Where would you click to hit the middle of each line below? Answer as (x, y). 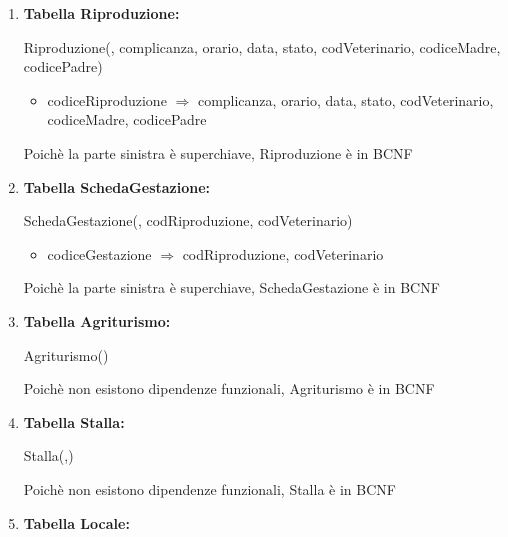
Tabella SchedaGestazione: (117, 186)
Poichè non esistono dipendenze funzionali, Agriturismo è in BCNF (229, 388)
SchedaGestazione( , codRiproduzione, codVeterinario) (188, 220)
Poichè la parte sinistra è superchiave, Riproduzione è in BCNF (218, 152)
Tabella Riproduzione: (101, 13)
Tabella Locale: (76, 522)
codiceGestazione (99, 253)
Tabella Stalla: (74, 421)
